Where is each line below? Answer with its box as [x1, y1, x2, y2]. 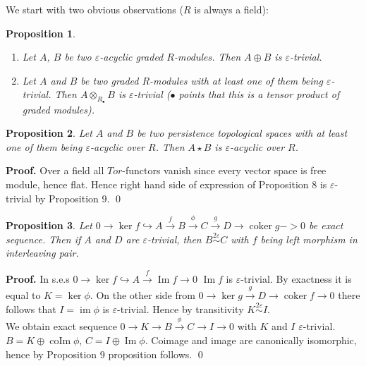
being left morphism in [260, 231, 358, 246]
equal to [6, 288, 41, 303]
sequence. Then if [6, 231, 81, 246]
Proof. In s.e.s [6, 271, 70, 286]
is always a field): [194, 2, 269, 16]
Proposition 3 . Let [6, 217, 92, 232]
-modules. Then [173, 49, 241, 64]
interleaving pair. [6, 245, 79, 260]
